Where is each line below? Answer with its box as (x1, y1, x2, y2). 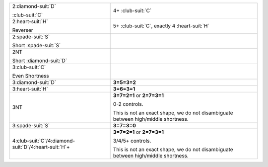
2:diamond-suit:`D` (12, 3, 57, 9)
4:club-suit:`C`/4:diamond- (12, 137, 75, 144)
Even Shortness (12, 73, 49, 79)
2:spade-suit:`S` (12, 33, 50, 40)
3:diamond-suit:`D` (12, 79, 57, 85)
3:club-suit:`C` (12, 64, 46, 71)
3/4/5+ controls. (113, 137, 151, 144)
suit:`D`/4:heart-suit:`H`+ (12, 144, 70, 150)
